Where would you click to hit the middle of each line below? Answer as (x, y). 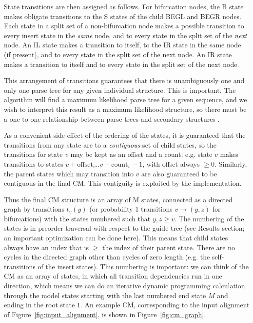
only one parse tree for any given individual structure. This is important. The (120, 90)
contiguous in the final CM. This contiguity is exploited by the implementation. (123, 183)
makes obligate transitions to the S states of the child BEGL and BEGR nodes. (123, 16)
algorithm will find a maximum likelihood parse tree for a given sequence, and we (126, 99)
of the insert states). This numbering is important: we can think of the (143, 266)
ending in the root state (39, 305)
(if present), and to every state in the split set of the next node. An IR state (118, 54)
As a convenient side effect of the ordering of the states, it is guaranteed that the (125, 135)
